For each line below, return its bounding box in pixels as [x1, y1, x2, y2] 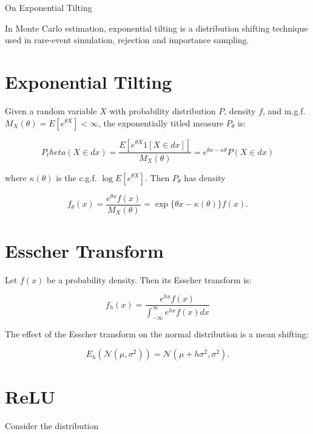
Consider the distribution [5, 419, 99, 432]
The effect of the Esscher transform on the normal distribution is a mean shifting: [5, 327, 309, 340]
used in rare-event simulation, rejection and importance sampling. [5, 33, 249, 46]
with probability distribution [109, 104, 216, 117]
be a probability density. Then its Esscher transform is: [47, 273, 252, 286]
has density [184, 171, 226, 184]
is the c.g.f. [56, 171, 97, 184]
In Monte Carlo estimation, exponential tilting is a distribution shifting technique [5, 21, 308, 34]
